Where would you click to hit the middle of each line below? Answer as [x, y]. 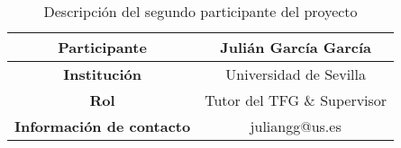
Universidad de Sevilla [296, 74]
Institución [102, 74]
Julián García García [296, 47]
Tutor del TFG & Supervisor [296, 100]
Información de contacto [103, 126]
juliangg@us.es [296, 126]
